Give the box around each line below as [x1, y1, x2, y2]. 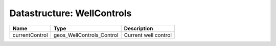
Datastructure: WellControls [9, 8, 132, 19]
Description [124, 25, 153, 32]
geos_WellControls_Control [54, 31, 119, 38]
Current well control [124, 31, 172, 38]
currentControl [12, 31, 48, 38]
